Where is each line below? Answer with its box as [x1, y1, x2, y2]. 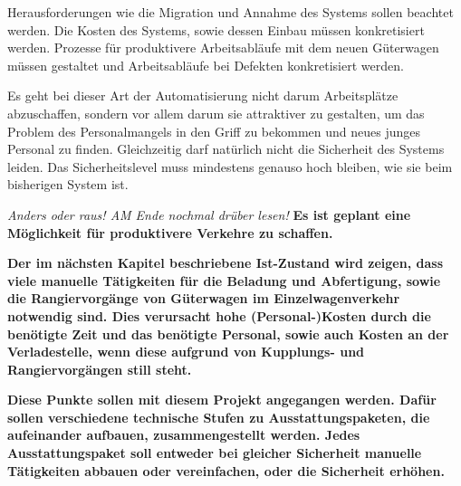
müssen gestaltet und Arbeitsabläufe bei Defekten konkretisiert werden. [7, 55, 404, 74]
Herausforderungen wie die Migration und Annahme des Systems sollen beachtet [7, 3, 454, 21]
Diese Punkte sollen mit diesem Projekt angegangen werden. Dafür [7, 390, 437, 409]
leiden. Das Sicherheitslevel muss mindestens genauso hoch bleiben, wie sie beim [7, 157, 453, 176]
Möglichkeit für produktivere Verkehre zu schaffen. [7, 223, 333, 242]
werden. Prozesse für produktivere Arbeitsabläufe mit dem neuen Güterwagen [7, 38, 439, 57]
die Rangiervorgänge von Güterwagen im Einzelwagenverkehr [7, 289, 400, 308]
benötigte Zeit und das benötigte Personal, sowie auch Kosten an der [7, 324, 449, 343]
